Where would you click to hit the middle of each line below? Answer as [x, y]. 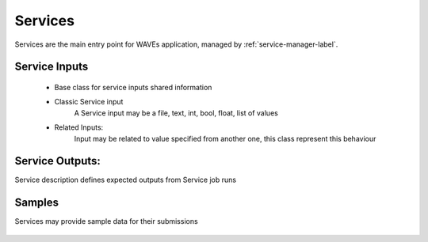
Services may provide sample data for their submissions [106, 221]
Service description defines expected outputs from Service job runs [126, 180]
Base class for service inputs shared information [133, 87]
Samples [37, 203]
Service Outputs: [57, 161]
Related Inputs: [79, 127]
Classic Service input [89, 102]
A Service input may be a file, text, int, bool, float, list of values [176, 113]
